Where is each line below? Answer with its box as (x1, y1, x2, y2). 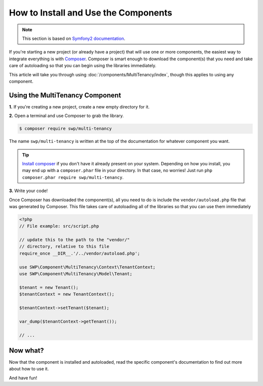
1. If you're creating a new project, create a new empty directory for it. (9, 104, 150, 109)
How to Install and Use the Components (9, 7, 172, 18)
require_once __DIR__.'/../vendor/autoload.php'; (19, 250, 140, 256)
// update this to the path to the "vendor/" (19, 237, 130, 243)
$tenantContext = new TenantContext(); (19, 292, 114, 297)
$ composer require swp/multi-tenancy (19, 126, 112, 131)
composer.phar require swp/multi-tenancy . (22, 174, 124, 180)
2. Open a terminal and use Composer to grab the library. (9, 113, 124, 119)
